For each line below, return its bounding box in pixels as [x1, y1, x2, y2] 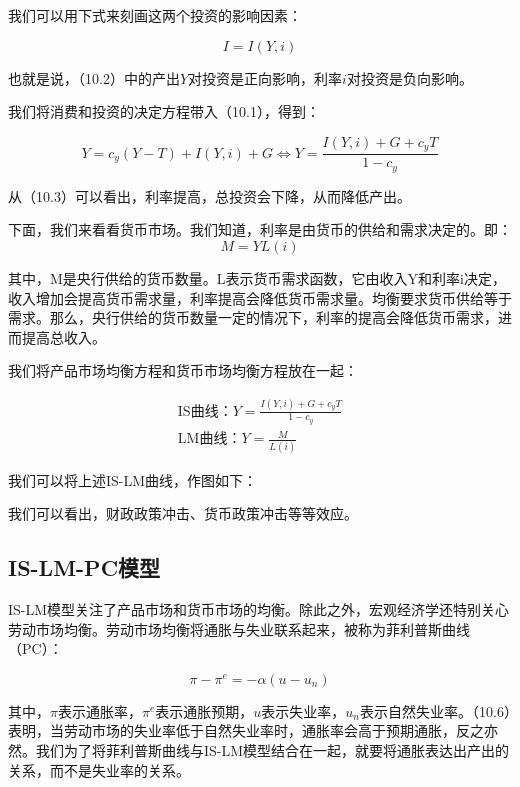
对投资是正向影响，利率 [188, 67, 343, 88]
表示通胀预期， [155, 700, 254, 721]
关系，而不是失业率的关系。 [8, 759, 190, 780]
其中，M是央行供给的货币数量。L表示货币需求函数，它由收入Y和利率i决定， [8, 267, 506, 288]
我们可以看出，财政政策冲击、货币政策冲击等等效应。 [8, 503, 358, 524]
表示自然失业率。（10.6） [360, 700, 511, 721]
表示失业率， [261, 700, 346, 721]
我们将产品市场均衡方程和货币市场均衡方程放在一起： [8, 360, 358, 381]
